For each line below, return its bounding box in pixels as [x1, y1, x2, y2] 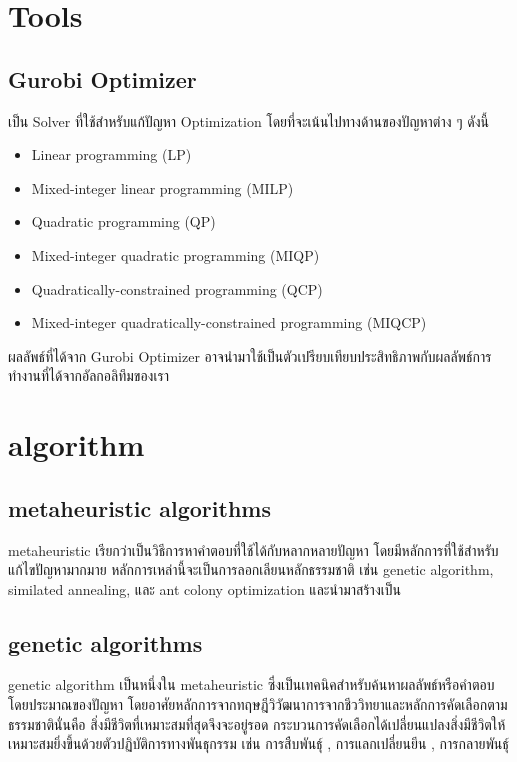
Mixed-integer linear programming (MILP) [31, 177, 294, 198]
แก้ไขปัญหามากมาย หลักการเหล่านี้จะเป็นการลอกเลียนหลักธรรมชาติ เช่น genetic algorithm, [8, 559, 494, 580]
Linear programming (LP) [31, 144, 192, 165]
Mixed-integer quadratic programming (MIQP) [31, 244, 320, 265]
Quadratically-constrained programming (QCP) [31, 278, 323, 299]
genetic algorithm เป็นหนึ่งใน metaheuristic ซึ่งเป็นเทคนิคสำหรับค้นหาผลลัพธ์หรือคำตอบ [8, 674, 495, 695]
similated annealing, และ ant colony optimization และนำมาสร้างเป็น [8, 578, 401, 599]
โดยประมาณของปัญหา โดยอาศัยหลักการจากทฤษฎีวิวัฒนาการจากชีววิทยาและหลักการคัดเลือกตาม [8, 694, 508, 715]
